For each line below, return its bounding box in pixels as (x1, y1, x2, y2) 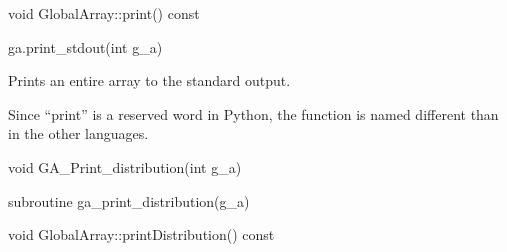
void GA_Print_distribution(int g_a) (8, 156, 242, 177)
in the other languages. (8, 123, 149, 144)
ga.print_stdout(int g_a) (8, 36, 163, 57)
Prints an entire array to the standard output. (8, 70, 291, 91)
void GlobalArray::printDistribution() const (8, 224, 275, 245)
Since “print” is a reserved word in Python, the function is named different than (8, 103, 499, 124)
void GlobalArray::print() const (8, 3, 200, 23)
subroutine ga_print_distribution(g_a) (8, 190, 250, 211)
